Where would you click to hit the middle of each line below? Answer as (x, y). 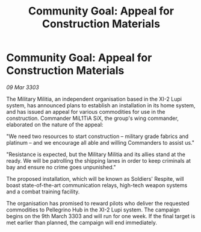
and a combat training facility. (43, 192)
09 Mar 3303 (23, 87)
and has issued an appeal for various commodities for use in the (86, 111)
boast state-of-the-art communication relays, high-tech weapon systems (97, 185)
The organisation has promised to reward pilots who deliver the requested (98, 203)
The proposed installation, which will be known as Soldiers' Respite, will (95, 178)
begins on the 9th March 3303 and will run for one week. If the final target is (101, 216)
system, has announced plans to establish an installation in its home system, (101, 105)
